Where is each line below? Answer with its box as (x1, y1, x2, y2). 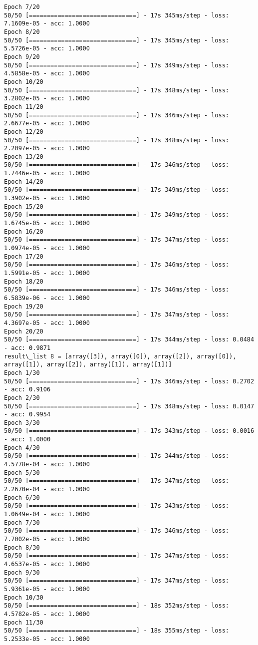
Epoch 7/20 (4, 3, 40, 10)
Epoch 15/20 (4, 203, 43, 210)
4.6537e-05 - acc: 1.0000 (4, 560, 90, 568)
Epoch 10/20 (4, 78, 43, 85)
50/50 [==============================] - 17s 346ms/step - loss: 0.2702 (4, 377, 255, 385)
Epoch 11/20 (4, 103, 43, 110)
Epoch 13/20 (4, 153, 43, 160)
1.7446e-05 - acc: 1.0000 (4, 170, 90, 177)
